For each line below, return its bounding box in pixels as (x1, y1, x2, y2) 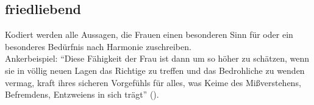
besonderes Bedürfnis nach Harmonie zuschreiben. (5, 40, 191, 52)
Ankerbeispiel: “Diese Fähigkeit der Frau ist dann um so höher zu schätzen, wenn (5, 52, 309, 65)
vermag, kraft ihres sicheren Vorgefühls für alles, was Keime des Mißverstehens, (5, 76, 301, 89)
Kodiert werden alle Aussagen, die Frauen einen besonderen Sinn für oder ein (5, 28, 293, 41)
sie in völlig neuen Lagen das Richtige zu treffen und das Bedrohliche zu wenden (5, 63, 305, 76)
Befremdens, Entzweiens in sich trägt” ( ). (5, 88, 159, 101)
